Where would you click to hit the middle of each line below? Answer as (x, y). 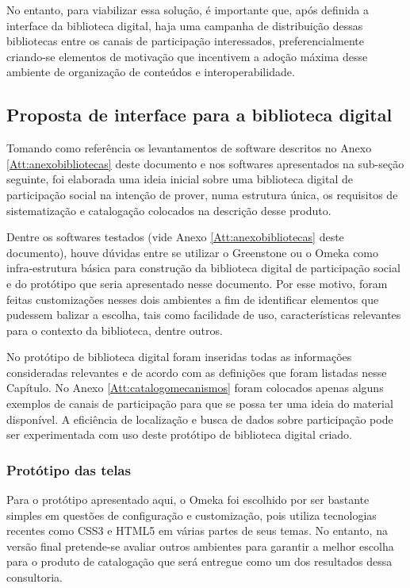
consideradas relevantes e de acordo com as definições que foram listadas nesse (197, 372)
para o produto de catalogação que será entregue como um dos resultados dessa (199, 561)
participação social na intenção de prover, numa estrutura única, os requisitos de (202, 194)
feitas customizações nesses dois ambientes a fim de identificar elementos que (193, 299)
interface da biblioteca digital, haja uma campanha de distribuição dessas (185, 25)
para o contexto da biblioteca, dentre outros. (115, 330)
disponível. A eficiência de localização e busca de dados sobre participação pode (200, 419)
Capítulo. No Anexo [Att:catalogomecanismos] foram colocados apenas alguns (195, 388)
